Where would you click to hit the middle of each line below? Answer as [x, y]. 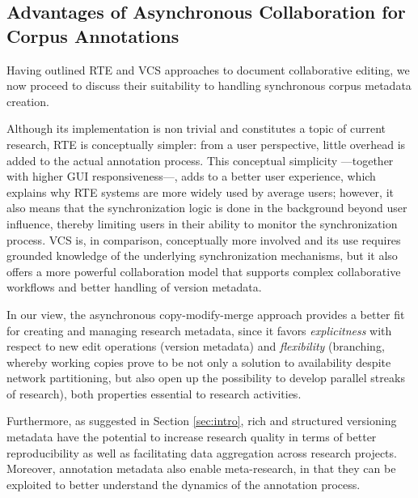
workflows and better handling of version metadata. [134, 287]
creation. [28, 101]
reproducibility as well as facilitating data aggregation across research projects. [202, 452]
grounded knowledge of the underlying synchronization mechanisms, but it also [202, 255]
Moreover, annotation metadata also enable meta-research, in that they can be [201, 468]
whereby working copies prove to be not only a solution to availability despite [199, 362]
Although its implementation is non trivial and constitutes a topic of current [196, 128]
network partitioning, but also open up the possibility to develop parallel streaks [206, 378]
